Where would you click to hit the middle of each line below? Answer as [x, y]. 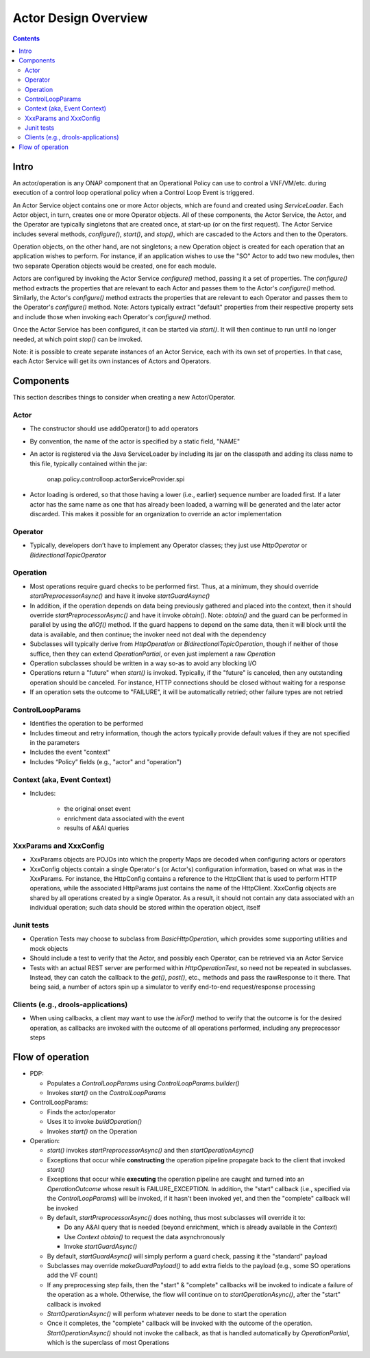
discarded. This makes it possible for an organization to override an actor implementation [156, 514]
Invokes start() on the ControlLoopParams [107, 1092]
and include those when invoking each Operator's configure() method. [112, 317]
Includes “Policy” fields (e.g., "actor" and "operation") [106, 761]
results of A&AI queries [97, 828]
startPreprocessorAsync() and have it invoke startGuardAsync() [120, 596]
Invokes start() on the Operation [92, 1131]
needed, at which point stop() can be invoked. [78, 339]
